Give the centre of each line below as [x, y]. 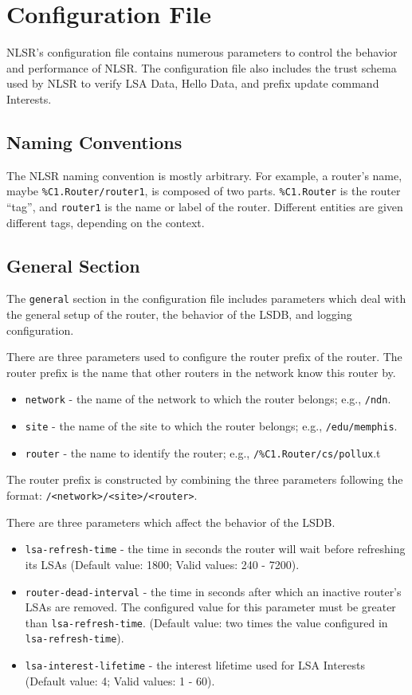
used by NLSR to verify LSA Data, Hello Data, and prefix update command [193, 83]
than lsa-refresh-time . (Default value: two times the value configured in [206, 622]
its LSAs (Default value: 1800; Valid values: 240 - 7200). [162, 564]
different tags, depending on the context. [106, 222]
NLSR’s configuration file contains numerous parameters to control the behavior [202, 52]
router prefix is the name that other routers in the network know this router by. [201, 372]
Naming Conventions [94, 141]
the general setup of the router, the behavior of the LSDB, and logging [179, 314]
